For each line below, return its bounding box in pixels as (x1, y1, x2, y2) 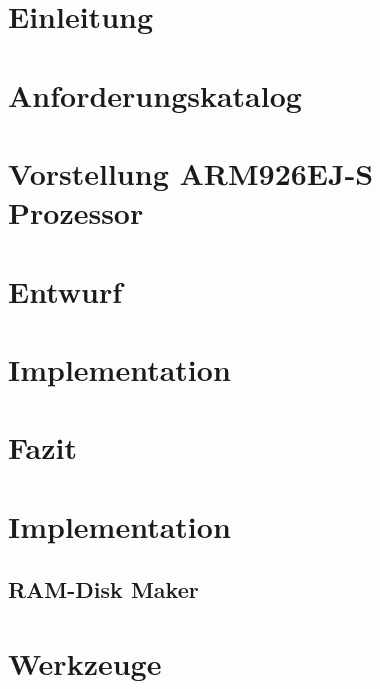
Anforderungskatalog (8, 74, 302, 115)
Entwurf (8, 270, 123, 311)
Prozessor (8, 192, 144, 233)
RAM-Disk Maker (8, 574, 199, 605)
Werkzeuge (8, 642, 162, 683)
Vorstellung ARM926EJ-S (8, 152, 374, 193)
